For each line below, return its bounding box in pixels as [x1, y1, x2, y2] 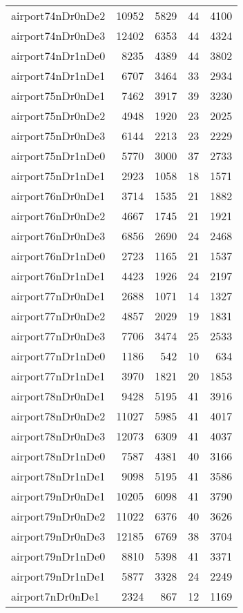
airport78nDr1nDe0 [11, 448, 106, 464]
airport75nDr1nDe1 [11, 168, 106, 184]
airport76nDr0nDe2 [11, 208, 106, 224]
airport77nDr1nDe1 [11, 368, 106, 384]
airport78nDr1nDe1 [11, 468, 106, 484]
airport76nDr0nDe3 [11, 228, 106, 244]
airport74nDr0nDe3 [11, 28, 106, 43]
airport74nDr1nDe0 [11, 48, 106, 64]
